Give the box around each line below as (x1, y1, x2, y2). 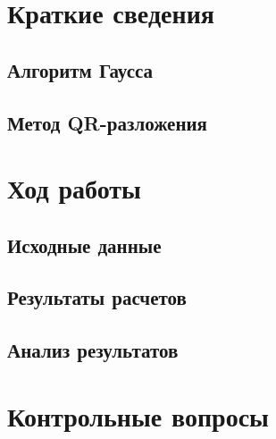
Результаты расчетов (7, 283, 187, 311)
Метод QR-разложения (7, 108, 207, 136)
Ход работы (7, 170, 141, 207)
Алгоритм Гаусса (7, 55, 154, 83)
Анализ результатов (7, 336, 179, 364)
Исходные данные (7, 231, 162, 258)
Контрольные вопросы (7, 397, 269, 434)
